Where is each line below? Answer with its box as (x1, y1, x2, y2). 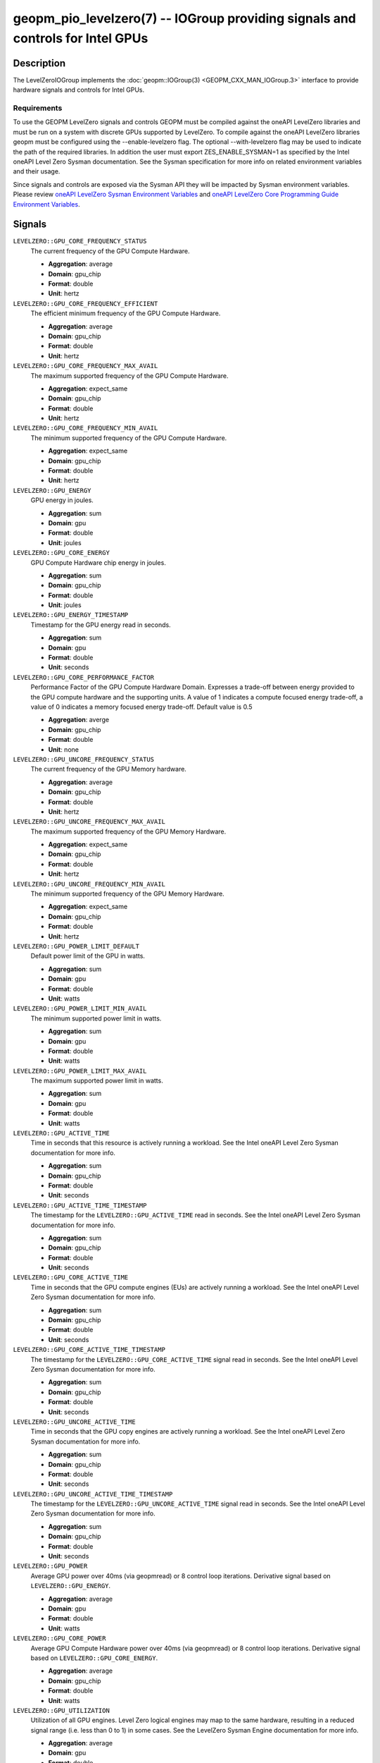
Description (13, 57, 66, 69)
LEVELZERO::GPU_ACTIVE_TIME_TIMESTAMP (13, 1201, 147, 1209)
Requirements (13, 103, 63, 113)
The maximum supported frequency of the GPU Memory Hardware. (30, 827, 227, 836)
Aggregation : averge (48, 716, 109, 724)
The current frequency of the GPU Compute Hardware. (30, 247, 190, 255)
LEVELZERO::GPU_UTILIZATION (13, 1707, 110, 1714)
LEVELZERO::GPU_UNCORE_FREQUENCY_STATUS (13, 755, 155, 763)
